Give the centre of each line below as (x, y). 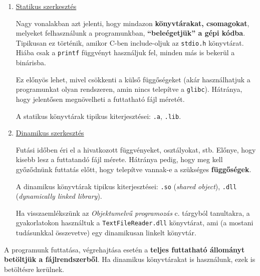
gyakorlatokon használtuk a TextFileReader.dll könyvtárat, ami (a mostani (135, 223)
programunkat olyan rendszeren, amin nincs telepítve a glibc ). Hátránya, (129, 89)
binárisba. (31, 62)
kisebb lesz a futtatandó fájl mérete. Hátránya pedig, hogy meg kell (119, 159)
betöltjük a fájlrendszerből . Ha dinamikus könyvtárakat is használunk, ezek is (130, 259)
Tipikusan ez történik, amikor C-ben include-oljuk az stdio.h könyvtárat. (130, 42)
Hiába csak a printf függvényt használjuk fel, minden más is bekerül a (125, 52)
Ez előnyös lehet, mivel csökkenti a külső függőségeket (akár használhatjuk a (133, 79)
